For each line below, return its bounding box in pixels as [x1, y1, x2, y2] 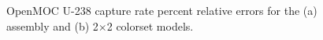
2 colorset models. [106, 17, 194, 34]
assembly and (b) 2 [6, 17, 98, 34]
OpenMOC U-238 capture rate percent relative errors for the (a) [6, 2, 317, 18]
